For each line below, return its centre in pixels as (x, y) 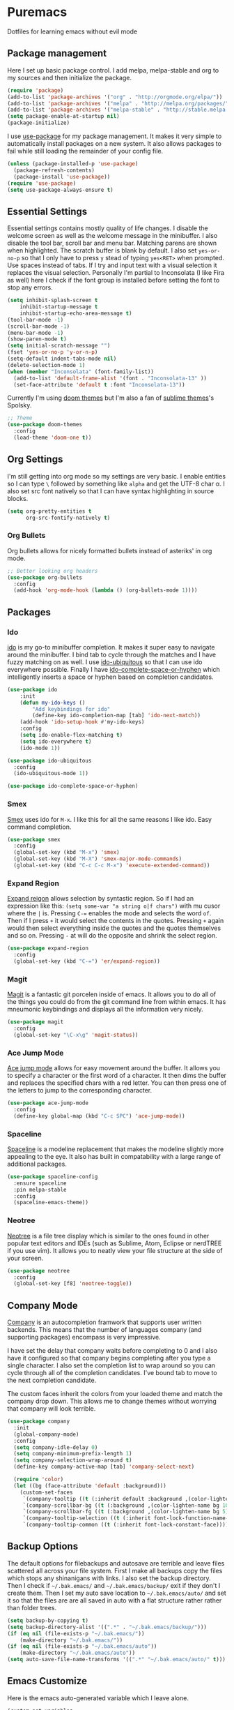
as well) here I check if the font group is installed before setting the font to (114, 280)
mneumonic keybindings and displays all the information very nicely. (105, 1010)
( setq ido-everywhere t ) (56, 741)
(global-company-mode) (46, 1434)
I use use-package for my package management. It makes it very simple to (115, 136)
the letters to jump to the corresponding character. (80, 1090)
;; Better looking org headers (53, 571)
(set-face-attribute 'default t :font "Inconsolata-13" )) (100, 384)
